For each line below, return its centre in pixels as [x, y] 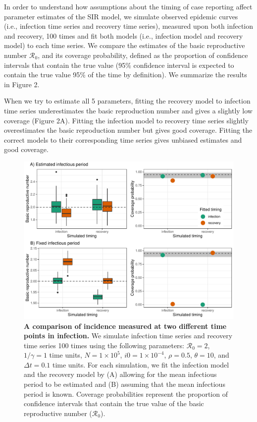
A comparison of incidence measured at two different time [125, 326]
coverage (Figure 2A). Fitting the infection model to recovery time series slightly [126, 120]
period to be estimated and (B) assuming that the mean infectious [125, 384]
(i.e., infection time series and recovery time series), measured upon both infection [129, 26]
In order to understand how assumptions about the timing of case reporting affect [128, 6]
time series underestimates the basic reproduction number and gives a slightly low [128, 110]
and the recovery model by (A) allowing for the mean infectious [120, 374]
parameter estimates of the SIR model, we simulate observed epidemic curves [121, 16]
